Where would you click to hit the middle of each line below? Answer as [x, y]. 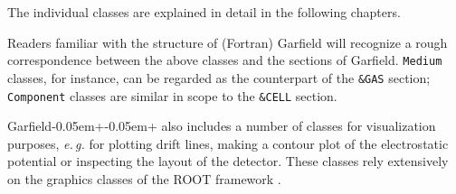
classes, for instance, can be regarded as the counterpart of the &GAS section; [219, 77]
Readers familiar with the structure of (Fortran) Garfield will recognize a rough [228, 42]
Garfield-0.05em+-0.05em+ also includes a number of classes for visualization [222, 126]
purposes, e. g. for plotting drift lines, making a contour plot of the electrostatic [228, 143]
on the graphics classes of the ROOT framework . [144, 178]
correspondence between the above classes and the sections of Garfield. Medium [225, 60]
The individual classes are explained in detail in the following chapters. [204, 12]
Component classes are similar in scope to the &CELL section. [172, 95]
